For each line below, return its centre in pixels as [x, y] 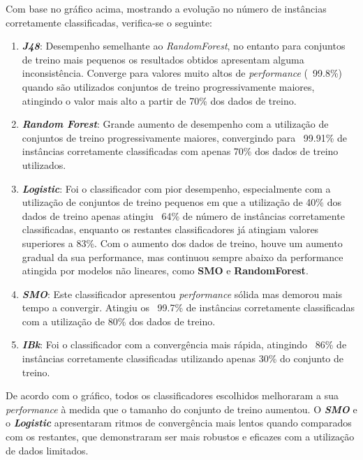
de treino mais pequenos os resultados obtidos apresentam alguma [163, 59]
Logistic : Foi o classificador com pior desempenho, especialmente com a [176, 188]
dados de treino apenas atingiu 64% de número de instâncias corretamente [183, 215]
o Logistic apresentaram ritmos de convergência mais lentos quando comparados [179, 423]
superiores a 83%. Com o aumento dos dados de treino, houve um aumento [182, 243]
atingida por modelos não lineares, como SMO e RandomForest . [165, 270]
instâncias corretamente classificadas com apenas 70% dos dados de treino [180, 151]
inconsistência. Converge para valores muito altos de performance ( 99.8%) [182, 73]
